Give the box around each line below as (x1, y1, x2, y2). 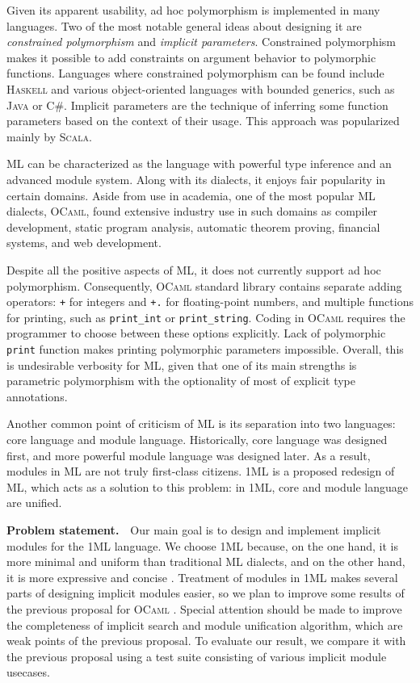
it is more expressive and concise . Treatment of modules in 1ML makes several (6, 568, 398, 585)
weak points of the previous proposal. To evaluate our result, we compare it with (6, 632, 406, 649)
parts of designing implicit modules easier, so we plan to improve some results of (6, 585, 405, 601)
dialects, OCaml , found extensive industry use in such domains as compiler (6, 203, 378, 220)
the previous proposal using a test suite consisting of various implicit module (6, 647, 387, 664)
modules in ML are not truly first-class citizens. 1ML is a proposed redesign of (6, 463, 395, 480)
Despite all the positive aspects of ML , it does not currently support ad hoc (6, 261, 381, 278)
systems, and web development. (6, 234, 162, 251)
